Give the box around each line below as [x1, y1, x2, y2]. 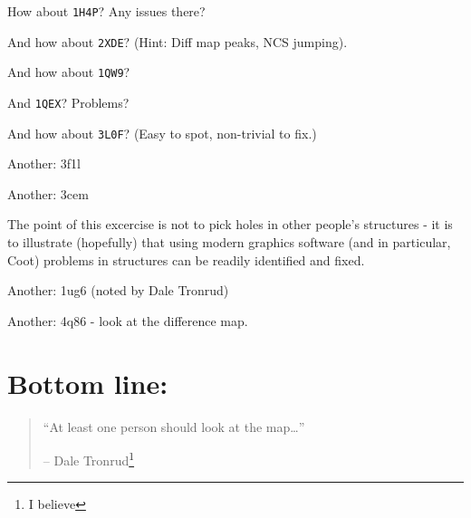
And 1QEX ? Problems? [7, 92, 130, 111]
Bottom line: [7, 364, 168, 401]
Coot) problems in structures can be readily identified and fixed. [7, 250, 365, 269]
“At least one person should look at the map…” [43, 417, 305, 436]
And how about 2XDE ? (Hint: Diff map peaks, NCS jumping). [7, 32, 348, 51]
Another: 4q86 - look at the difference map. [7, 311, 248, 330]
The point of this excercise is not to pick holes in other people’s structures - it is [7, 215, 453, 234]
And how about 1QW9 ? [7, 62, 130, 82]
